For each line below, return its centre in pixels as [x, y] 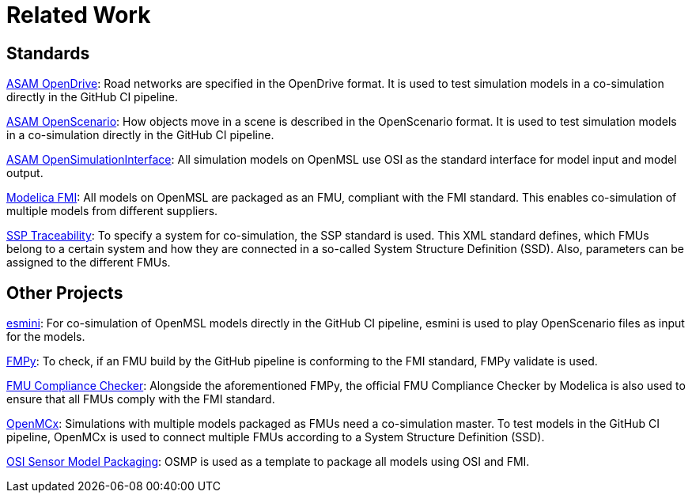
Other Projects [65, 293]
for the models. [46, 337]
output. [25, 173]
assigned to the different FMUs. [89, 263]
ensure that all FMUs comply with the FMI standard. [141, 399]
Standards [48, 53]
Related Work [79, 15]
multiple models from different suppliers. [112, 211]
